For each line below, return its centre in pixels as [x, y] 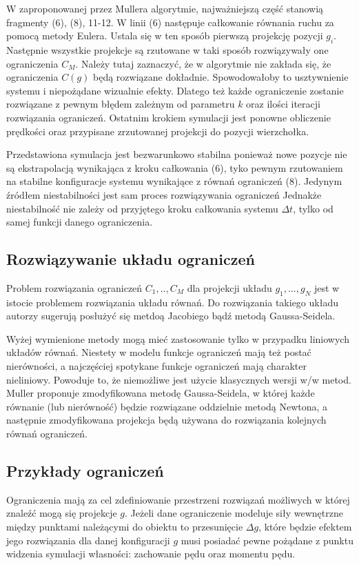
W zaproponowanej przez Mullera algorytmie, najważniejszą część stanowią [165, 8]
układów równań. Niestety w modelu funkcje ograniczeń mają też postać [159, 352]
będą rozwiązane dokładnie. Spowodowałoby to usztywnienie [220, 77]
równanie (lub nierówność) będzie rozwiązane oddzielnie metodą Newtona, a [167, 406]
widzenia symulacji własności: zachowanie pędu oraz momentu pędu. [151, 554]
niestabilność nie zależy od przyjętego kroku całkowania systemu [142, 208]
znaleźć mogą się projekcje [62, 513]
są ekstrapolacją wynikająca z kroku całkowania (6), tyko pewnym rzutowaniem [175, 167]
